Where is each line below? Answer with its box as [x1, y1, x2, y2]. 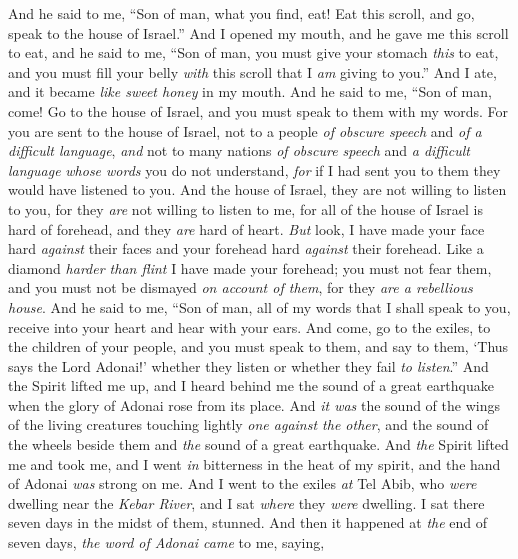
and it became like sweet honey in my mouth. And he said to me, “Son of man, [8, 81, 492, 102]
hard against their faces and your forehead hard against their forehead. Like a [8, 238, 484, 259]
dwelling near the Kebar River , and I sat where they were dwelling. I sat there [8, 492, 485, 513]
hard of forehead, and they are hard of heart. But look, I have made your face [8, 218, 485, 239]
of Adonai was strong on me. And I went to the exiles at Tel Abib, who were [8, 473, 477, 494]
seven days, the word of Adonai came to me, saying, [8, 532, 325, 553]
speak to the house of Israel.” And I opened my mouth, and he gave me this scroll [8, 22, 509, 43]
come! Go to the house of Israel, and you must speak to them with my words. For [8, 100, 509, 121]
